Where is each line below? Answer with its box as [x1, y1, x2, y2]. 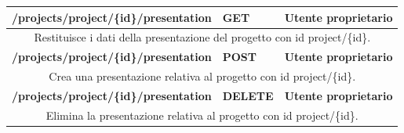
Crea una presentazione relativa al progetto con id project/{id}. [49, 68, 356, 84]
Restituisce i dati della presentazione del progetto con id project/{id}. [34, 29, 371, 45]
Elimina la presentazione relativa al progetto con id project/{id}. [45, 106, 359, 123]
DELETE [222, 87, 274, 103]
